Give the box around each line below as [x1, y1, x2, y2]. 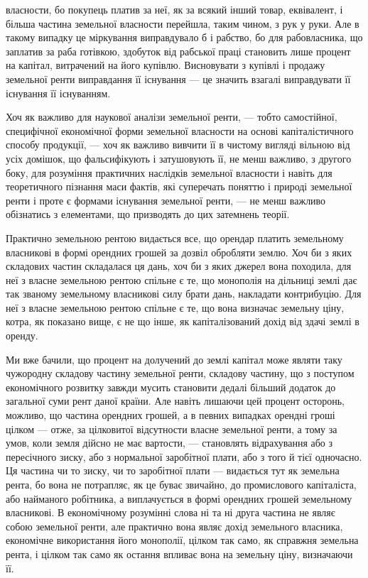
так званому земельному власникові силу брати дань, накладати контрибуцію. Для [6, 286, 362, 301]
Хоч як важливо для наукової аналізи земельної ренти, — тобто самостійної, [6, 109, 337, 124]
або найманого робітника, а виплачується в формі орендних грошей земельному [6, 491, 352, 506]
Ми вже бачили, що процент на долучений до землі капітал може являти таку [6, 351, 342, 366]
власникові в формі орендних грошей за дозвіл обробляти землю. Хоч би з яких [6, 244, 352, 259]
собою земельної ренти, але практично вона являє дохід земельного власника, [6, 518, 343, 533]
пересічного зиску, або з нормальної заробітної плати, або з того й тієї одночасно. [6, 449, 362, 464]
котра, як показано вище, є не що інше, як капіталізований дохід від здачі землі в [6, 314, 359, 329]
